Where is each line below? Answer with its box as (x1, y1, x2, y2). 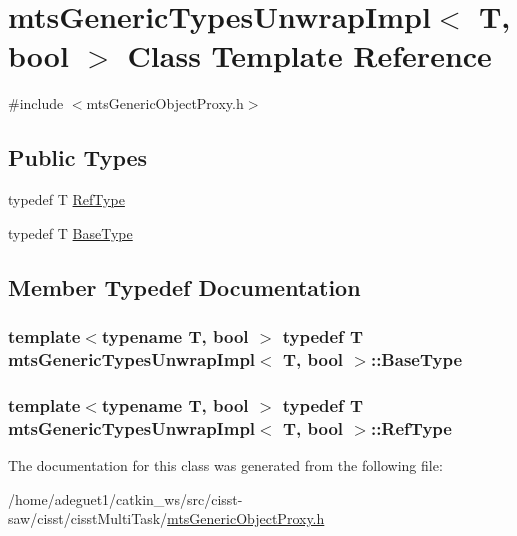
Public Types (8, 142, 148, 173)
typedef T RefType (8, 189, 125, 210)
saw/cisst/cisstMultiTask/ (8, 508, 168, 529)
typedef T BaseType (8, 222, 133, 243)
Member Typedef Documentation (8, 271, 361, 302)
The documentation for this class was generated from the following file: (8, 454, 443, 475)
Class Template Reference (127, 35, 492, 76)
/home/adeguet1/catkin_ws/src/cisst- (8, 488, 243, 509)
